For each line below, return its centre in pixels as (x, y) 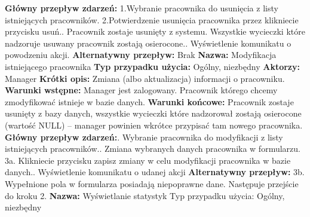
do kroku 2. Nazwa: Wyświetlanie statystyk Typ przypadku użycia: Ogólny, (145, 195)
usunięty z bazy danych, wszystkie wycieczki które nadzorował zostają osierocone (153, 113)
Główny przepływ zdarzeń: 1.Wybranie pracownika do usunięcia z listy (142, 8)
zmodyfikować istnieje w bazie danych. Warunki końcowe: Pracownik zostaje (149, 101)
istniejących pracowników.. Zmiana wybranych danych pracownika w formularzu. (153, 149)
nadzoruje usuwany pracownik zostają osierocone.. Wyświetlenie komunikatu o (148, 43)
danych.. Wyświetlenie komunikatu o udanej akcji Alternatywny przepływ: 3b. (155, 172)
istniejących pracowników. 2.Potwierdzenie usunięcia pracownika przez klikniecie (152, 19)
